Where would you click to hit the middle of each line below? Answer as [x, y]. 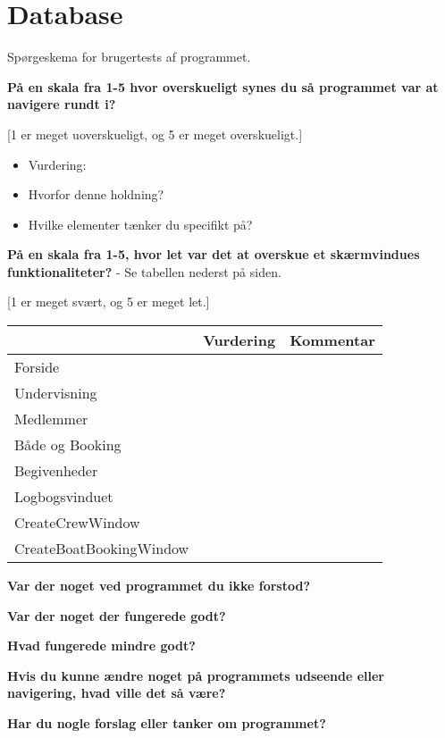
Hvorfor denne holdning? [96, 194]
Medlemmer [51, 419]
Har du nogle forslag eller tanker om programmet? [167, 723]
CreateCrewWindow [77, 523]
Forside [37, 367]
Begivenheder [56, 471]
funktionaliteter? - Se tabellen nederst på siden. [144, 271]
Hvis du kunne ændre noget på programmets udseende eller [196, 675]
